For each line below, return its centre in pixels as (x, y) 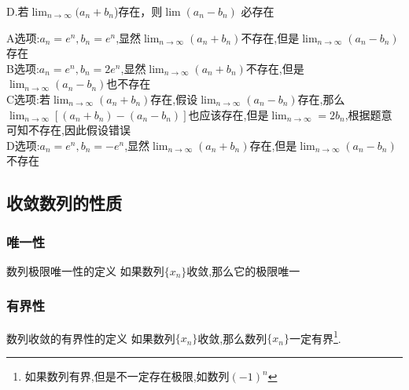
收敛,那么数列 (232, 338)
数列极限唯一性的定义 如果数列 (85, 270)
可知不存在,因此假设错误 (68, 130)
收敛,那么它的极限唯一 (243, 270)
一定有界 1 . (315, 337)
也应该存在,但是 (228, 114)
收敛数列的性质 (64, 203)
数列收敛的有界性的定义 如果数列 (91, 338)
